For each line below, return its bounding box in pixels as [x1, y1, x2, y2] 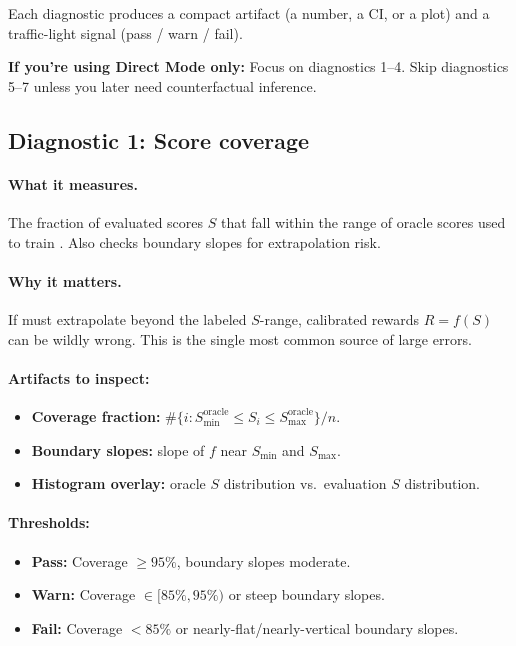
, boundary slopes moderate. [176, 550, 351, 571]
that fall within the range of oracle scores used [220, 211, 506, 232]
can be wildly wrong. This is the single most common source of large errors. [8, 328, 472, 349]
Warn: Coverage [31, 584, 136, 605]
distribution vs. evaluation [223, 473, 387, 494]
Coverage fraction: [31, 405, 161, 426]
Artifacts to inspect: [8, 367, 150, 388]
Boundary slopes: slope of [31, 439, 205, 460]
